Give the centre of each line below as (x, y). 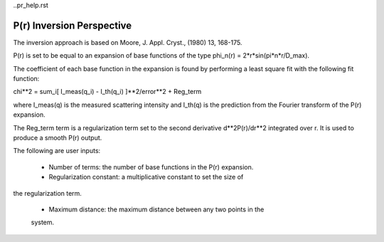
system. (43, 222)
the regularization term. (47, 193)
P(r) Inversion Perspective (73, 25)
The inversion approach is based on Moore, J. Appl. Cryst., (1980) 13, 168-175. (128, 42)
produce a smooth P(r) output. (58, 138)
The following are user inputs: (57, 151)
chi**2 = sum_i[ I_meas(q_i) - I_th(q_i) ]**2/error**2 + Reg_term (107, 92)
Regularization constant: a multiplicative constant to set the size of (146, 177)
